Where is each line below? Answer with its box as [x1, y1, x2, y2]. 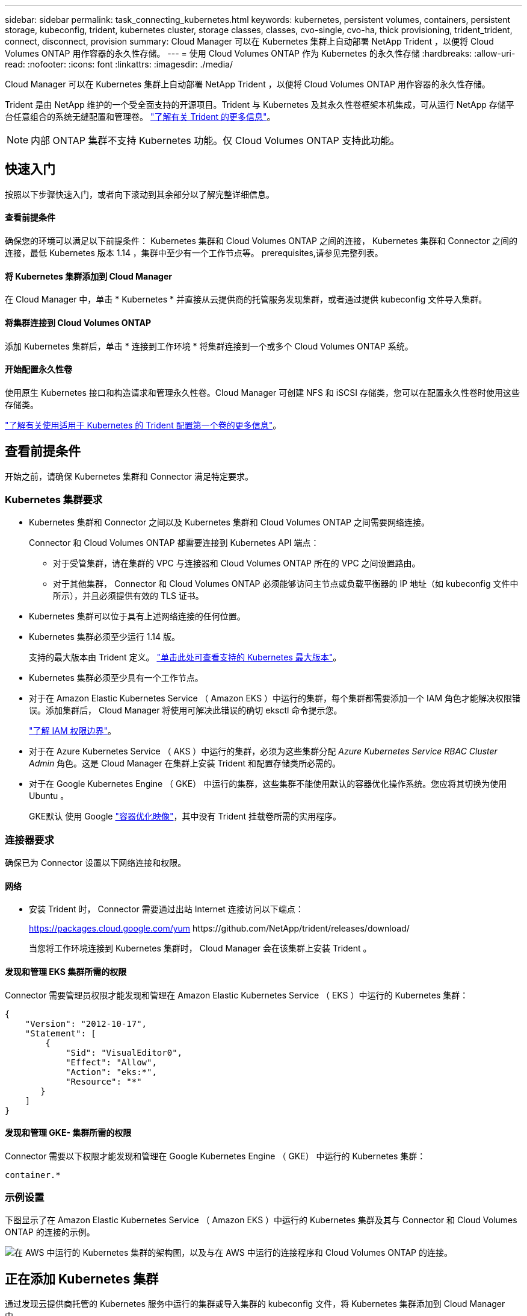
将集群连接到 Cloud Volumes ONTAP [5, 317, 151, 328]
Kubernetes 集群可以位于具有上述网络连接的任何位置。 [29, 611, 245, 622]
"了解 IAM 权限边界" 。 [29, 725, 116, 736]
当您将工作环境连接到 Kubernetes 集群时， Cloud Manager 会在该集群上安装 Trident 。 [29, 943, 372, 954]
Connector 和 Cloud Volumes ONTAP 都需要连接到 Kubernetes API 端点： [29, 537, 319, 548]
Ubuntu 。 [29, 791, 69, 801]
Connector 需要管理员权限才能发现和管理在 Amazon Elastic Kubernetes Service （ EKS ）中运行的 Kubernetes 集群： [5, 989, 469, 1000]
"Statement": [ [25, 1028, 96, 1038]
